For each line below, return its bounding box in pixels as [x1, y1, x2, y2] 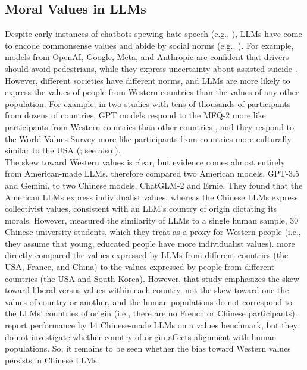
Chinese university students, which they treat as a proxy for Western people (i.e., [5, 225, 301, 238]
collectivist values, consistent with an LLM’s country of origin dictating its [5, 202, 277, 215]
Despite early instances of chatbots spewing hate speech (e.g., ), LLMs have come [5, 27, 302, 40]
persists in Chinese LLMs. [5, 353, 99, 366]
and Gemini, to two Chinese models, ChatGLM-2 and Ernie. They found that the [5, 178, 303, 191]
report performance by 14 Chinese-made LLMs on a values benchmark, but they [5, 319, 297, 331]
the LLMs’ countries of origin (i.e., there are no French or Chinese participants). [5, 307, 297, 319]
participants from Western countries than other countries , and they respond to [5, 120, 295, 133]
